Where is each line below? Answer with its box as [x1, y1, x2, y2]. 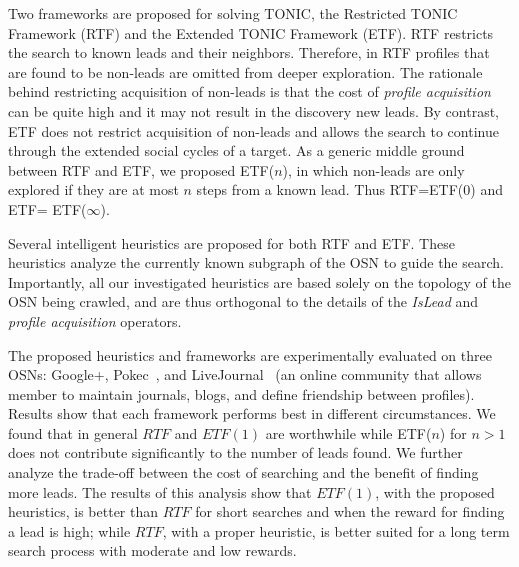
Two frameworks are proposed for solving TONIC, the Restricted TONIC [8, 3, 458, 23]
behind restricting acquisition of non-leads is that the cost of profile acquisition [8, 81, 491, 102]
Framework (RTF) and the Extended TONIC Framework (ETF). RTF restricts [8, 22, 494, 43]
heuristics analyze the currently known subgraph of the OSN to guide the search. [8, 252, 504, 273]
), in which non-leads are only [282, 159, 465, 180]
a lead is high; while [8, 520, 131, 541]
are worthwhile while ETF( [265, 422, 432, 443]
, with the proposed [375, 481, 495, 502]
